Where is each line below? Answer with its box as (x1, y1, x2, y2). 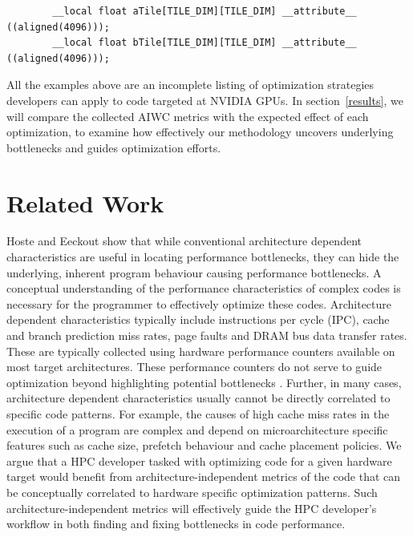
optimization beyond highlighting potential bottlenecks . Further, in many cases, (6, 373, 402, 390)
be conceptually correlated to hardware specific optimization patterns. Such (6, 483, 378, 500)
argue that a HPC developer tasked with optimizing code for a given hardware (6, 452, 392, 469)
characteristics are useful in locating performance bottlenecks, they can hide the (6, 248, 399, 265)
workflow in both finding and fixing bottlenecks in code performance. (6, 515, 346, 532)
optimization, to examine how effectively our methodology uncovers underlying (6, 123, 394, 140)
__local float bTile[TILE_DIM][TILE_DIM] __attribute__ (52, 37, 357, 49)
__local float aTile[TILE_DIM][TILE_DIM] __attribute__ (52, 6, 357, 17)
